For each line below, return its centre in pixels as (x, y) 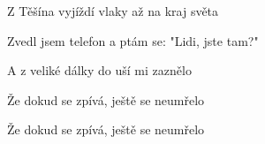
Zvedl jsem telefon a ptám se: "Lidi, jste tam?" (133, 40)
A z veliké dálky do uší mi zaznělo (99, 70)
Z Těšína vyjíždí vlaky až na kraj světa (113, 11)
